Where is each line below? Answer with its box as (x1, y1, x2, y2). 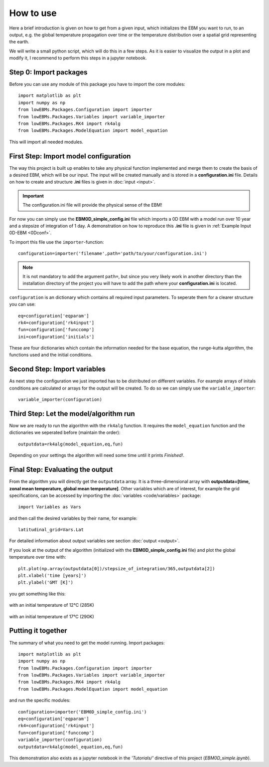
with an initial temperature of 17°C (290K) (9, 613, 94, 619)
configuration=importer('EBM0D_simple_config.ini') (18, 709, 147, 715)
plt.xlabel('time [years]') (18, 573, 87, 579)
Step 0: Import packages (9, 68, 88, 76)
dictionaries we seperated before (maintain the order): (9, 429, 121, 435)
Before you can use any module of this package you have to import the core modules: (9, 81, 185, 87)
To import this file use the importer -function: (9, 239, 104, 245)
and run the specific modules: (9, 697, 71, 704)
